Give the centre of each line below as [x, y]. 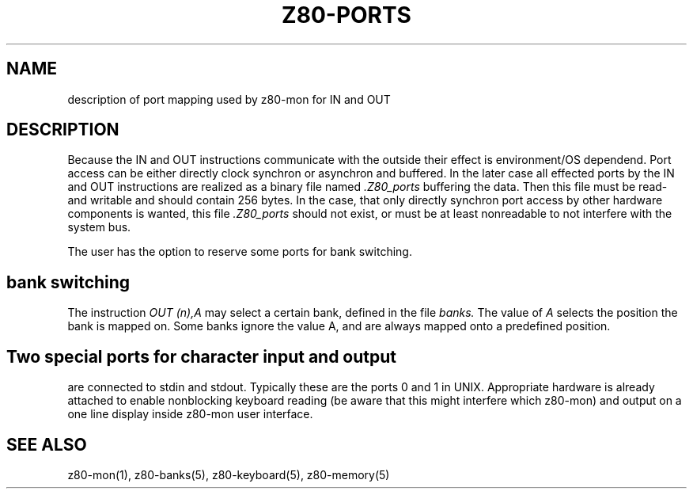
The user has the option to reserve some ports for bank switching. [240, 252]
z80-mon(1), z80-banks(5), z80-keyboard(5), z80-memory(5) [229, 474]
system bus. [99, 227]
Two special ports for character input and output [202, 356]
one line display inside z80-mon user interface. [190, 414]
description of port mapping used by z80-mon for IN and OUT [229, 99]
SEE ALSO [47, 444]
